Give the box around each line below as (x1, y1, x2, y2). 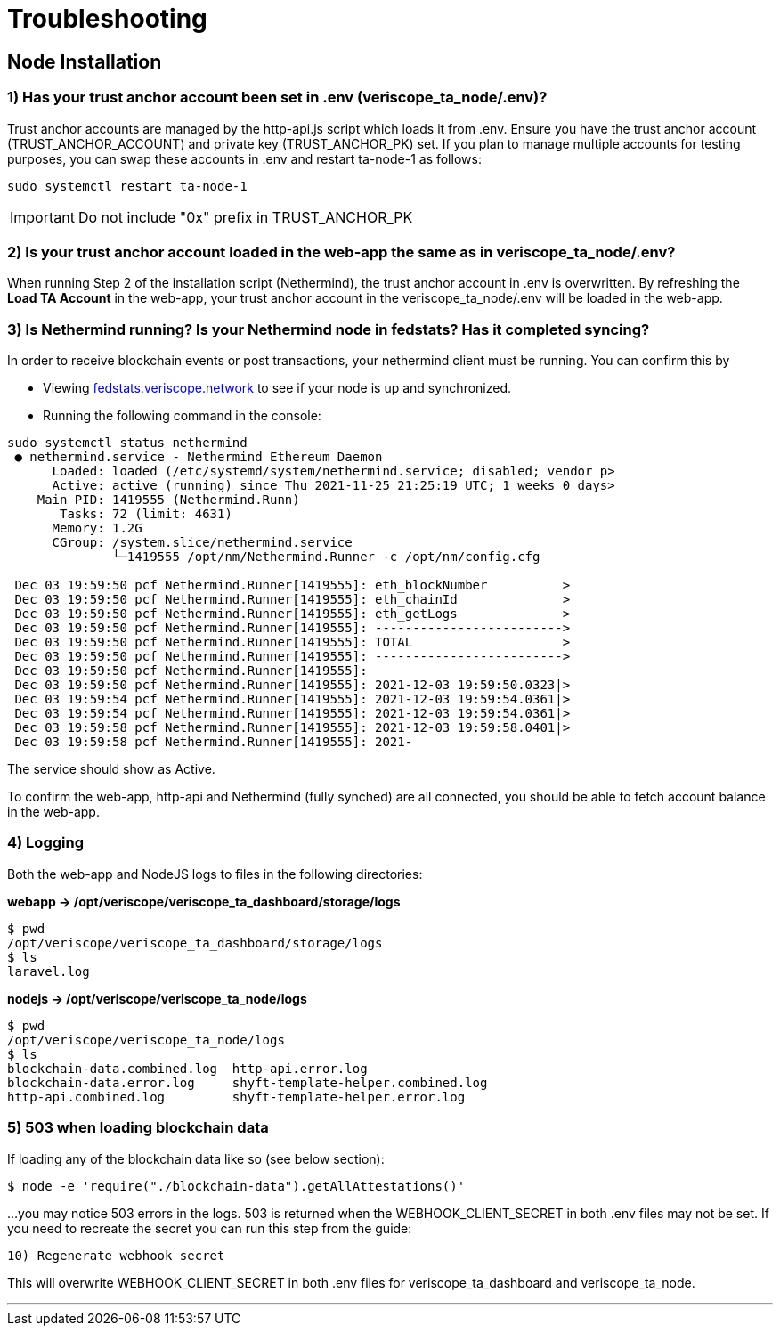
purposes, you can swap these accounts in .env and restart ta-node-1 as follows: (7, 150, 482, 167)
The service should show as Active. (7, 761, 215, 777)
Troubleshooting (7, 4, 207, 34)
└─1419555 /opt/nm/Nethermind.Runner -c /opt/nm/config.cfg (112, 549, 540, 565)
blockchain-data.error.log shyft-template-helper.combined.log (7, 1075, 488, 1090)
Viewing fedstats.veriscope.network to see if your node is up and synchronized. (43, 380, 512, 396)
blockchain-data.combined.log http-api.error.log (7, 1061, 368, 1076)
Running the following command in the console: (43, 408, 321, 424)
